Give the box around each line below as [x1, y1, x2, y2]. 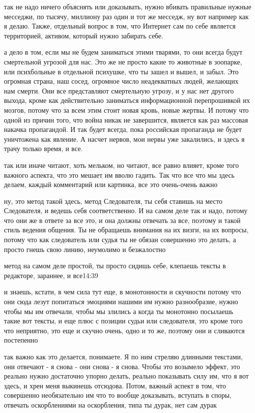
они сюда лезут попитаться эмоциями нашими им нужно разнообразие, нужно [4, 296, 238, 307]
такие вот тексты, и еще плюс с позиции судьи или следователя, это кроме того [4, 316, 243, 326]
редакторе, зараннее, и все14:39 [4, 270, 98, 280]
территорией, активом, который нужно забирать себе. [4, 30, 164, 40]
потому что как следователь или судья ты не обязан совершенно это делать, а [4, 234, 236, 245]
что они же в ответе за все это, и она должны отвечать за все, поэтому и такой [4, 215, 241, 225]
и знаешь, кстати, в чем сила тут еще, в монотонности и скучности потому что [4, 286, 241, 297]
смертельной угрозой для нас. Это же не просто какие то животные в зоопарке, [4, 56, 242, 66]
